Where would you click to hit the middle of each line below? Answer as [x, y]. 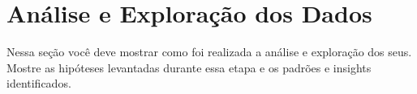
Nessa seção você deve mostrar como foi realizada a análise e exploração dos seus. [209, 52]
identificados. [39, 83]
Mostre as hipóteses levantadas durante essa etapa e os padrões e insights [189, 67]
